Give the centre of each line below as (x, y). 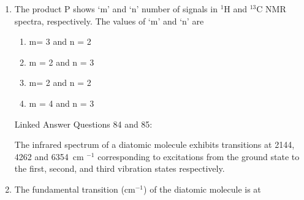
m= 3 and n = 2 (60, 41)
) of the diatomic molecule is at (202, 189)
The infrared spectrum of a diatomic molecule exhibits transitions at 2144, (154, 144)
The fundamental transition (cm (75, 189)
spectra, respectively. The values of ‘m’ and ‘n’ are (109, 21)
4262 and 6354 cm (49, 156)
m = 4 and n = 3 (62, 103)
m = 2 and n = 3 (62, 62)
